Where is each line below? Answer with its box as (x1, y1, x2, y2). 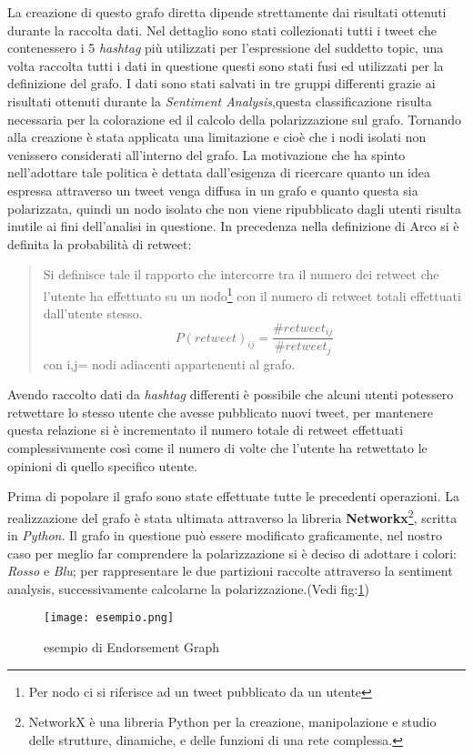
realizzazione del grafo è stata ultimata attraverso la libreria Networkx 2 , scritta (7, 505, 458, 527)
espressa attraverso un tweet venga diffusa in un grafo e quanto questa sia (7, 180, 418, 199)
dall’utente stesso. (43, 304, 143, 323)
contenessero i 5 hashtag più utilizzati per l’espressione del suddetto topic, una (7, 38, 444, 57)
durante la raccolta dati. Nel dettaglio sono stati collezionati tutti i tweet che (7, 20, 437, 39)
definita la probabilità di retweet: (7, 234, 192, 253)
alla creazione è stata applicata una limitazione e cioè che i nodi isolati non (7, 127, 427, 146)
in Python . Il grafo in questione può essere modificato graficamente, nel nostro (7, 526, 442, 545)
